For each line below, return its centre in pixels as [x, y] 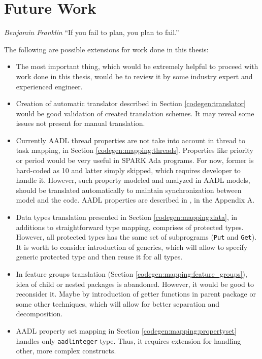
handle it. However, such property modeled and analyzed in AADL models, [133, 180]
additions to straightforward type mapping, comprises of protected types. [130, 227]
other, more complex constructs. [66, 351]
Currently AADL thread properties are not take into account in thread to [130, 140]
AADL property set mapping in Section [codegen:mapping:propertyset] [126, 331]
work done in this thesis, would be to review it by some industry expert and [134, 76]
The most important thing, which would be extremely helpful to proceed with [137, 66]
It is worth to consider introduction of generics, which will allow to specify [132, 247]
